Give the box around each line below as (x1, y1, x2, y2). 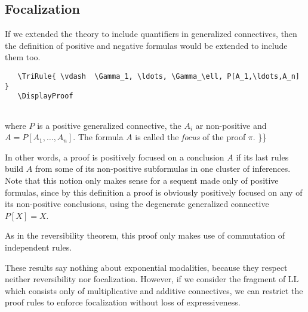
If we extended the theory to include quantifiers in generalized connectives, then (5, 27, 297, 40)
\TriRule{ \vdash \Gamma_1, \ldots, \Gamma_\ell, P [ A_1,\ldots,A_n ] (17, 72, 300, 81)
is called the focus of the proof (135, 131, 246, 143)
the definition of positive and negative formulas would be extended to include (5, 39, 288, 51)
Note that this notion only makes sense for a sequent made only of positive (5, 174, 279, 186)
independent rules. (5, 240, 72, 253)
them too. (5, 51, 41, 63)
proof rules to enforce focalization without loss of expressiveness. (5, 296, 241, 308)
